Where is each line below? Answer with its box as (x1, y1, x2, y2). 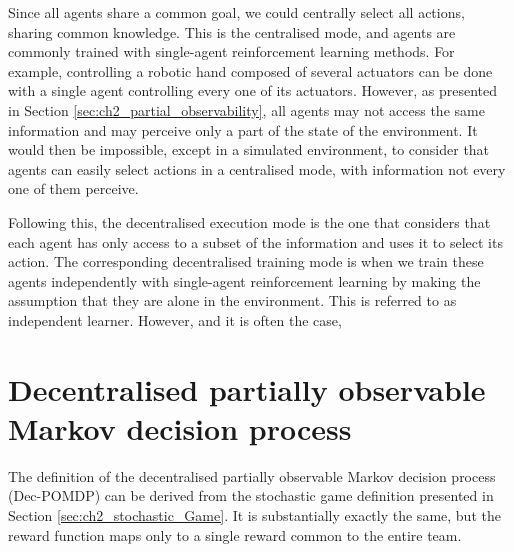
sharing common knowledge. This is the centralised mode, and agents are (8, 21, 456, 42)
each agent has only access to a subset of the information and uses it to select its (8, 231, 503, 252)
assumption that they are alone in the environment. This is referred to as (8, 290, 457, 311)
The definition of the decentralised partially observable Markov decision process (8, 465, 496, 486)
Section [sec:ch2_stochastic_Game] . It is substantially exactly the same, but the (8, 505, 501, 525)
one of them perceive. (8, 178, 139, 199)
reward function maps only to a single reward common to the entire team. (8, 524, 462, 545)
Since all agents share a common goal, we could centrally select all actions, (8, 2, 465, 22)
